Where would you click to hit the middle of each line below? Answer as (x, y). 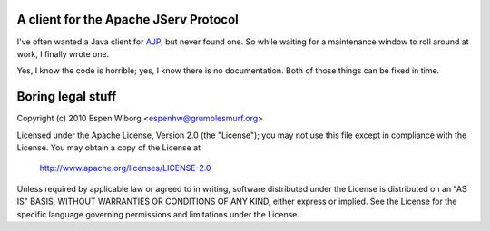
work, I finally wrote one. (63, 53)
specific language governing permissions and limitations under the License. (158, 214)
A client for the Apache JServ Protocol (128, 19)
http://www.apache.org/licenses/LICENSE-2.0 (125, 168)
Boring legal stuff (67, 96)
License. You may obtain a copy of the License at (109, 147)
